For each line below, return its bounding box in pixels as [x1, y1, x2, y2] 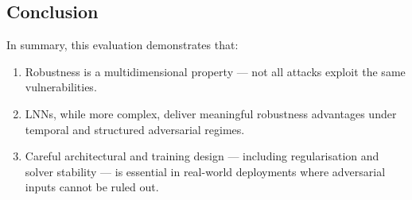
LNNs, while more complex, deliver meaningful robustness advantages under [25, 105, 397, 121]
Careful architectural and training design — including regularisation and [25, 148, 379, 164]
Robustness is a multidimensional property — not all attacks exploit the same [25, 63, 406, 79]
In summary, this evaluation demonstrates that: [6, 37, 239, 53]
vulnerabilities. [25, 79, 97, 95]
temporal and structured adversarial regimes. [25, 121, 245, 137]
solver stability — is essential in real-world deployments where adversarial [25, 163, 386, 179]
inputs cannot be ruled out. [25, 179, 159, 195]
